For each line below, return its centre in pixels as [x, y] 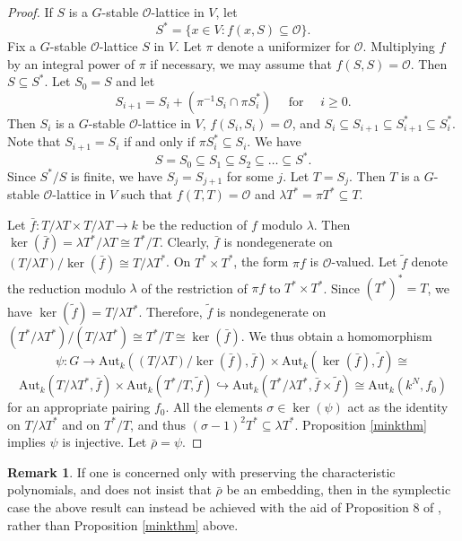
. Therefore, [170, 312]
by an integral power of [71, 63]
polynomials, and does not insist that [109, 489]
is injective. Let [105, 442]
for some [250, 175]
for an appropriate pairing [79, 407]
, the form [261, 262]
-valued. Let [364, 262]
